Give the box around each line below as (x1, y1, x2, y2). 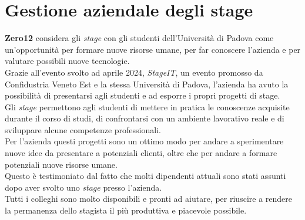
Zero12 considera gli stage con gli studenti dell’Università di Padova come (5, 32, 274, 44)
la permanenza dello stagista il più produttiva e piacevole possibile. (5, 204, 247, 216)
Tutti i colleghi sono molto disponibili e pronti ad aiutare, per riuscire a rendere (5, 192, 292, 205)
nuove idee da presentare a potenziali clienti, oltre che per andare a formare (5, 147, 277, 159)
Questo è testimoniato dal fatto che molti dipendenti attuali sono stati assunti (5, 170, 286, 182)
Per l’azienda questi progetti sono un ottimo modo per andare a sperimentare (5, 135, 284, 147)
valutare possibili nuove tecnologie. (5, 55, 130, 67)
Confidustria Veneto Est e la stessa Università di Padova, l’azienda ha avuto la (5, 77, 289, 90)
